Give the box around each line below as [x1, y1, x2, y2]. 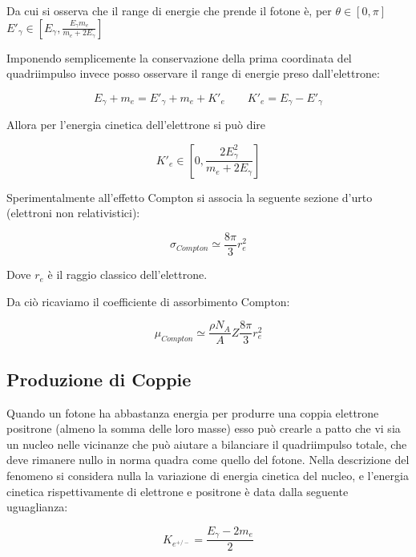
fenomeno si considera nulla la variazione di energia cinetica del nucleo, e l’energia [6, 466, 409, 483]
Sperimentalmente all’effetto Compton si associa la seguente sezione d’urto [6, 188, 373, 205]
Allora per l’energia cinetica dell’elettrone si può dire [6, 116, 266, 133]
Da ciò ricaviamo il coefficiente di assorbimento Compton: [6, 293, 290, 309]
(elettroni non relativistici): [6, 204, 140, 221]
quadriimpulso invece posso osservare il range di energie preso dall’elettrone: [6, 65, 380, 82]
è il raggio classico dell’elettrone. [47, 266, 208, 283]
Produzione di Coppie [6, 366, 192, 391]
